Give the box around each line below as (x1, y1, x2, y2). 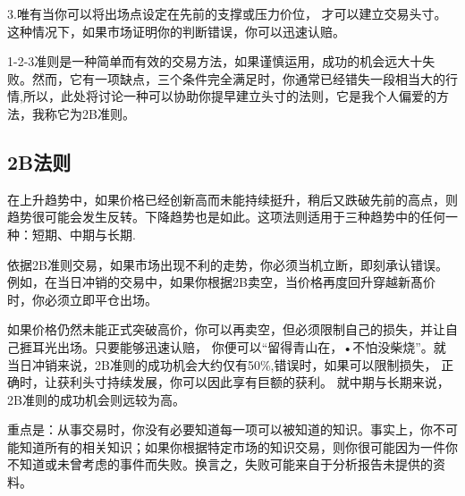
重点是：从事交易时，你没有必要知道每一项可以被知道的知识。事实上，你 (7, 420, 433, 439)
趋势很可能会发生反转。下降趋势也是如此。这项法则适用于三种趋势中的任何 (7, 207, 445, 226)
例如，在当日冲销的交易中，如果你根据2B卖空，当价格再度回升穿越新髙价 (7, 273, 435, 291)
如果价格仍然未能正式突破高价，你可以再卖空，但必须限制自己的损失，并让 (7, 320, 445, 339)
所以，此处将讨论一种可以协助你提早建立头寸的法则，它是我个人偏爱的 (22, 87, 436, 105)
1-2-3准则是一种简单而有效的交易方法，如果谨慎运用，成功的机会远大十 (7, 52, 423, 71)
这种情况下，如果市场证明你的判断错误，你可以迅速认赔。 (7, 21, 345, 40)
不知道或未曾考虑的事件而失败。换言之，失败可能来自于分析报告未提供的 (7, 455, 433, 474)
